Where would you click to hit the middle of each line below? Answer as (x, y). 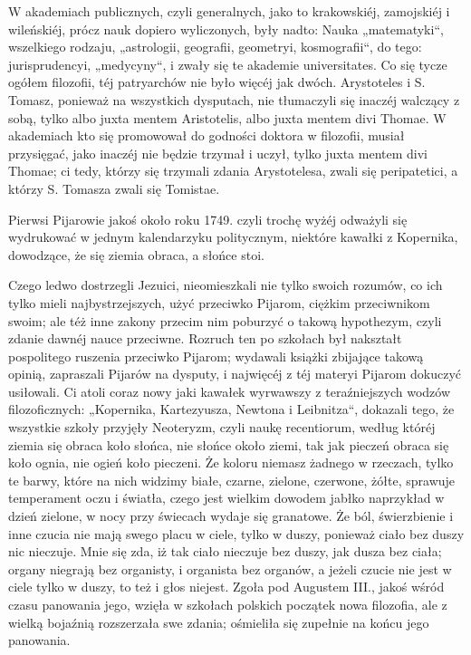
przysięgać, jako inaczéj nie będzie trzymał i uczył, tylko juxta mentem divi (218, 153)
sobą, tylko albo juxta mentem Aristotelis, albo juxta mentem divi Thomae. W (227, 117)
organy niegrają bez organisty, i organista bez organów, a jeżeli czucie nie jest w (230, 568)
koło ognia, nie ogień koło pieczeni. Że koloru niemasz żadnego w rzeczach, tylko (231, 462)
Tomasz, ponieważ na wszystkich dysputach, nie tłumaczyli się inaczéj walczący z (234, 99)
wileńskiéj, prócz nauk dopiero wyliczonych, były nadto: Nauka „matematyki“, (226, 29)
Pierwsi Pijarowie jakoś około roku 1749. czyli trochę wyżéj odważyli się (208, 219)
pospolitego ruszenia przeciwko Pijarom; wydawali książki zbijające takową (216, 356)
